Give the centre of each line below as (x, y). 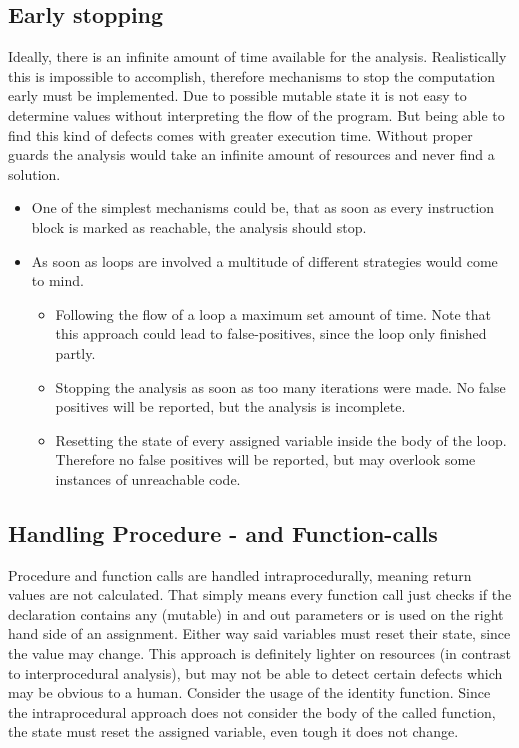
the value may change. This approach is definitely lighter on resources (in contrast (260, 653)
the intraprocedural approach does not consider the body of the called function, (252, 711)
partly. (75, 352)
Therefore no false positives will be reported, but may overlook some (265, 459)
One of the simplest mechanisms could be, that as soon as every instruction (263, 207)
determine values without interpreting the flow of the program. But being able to (256, 114)
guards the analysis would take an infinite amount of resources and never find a (251, 154)
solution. (34, 173)
